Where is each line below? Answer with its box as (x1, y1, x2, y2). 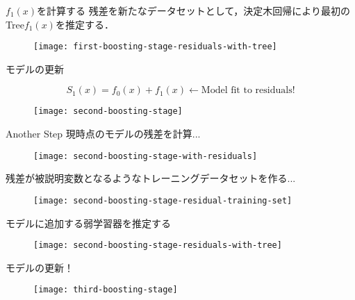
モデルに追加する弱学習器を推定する (6, 215, 171, 230)
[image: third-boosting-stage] (33, 285, 178, 295)
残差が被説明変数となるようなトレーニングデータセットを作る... (6, 171, 296, 185)
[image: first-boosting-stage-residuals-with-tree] (33, 42, 277, 52)
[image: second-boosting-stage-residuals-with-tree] (33, 240, 282, 251)
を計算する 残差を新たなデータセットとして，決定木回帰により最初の (37, 3, 351, 17)
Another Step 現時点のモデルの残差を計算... (6, 126, 201, 141)
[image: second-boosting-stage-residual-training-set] (33, 195, 292, 206)
